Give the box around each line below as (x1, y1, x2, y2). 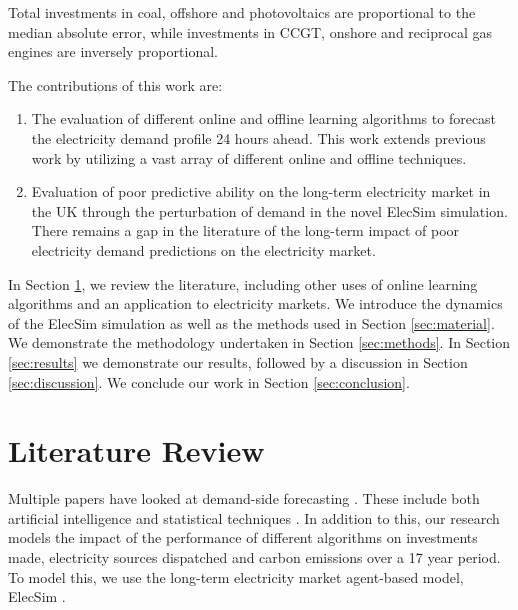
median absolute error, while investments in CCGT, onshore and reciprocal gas (8, 21, 493, 42)
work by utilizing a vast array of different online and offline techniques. (31, 147, 467, 168)
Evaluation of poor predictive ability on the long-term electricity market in (31, 181, 491, 202)
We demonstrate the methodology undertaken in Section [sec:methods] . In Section (8, 332, 511, 353)
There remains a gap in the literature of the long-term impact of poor (31, 220, 460, 241)
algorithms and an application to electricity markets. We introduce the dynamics (8, 293, 503, 314)
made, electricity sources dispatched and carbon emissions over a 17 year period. (8, 547, 501, 567)
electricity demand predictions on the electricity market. (31, 239, 376, 260)
